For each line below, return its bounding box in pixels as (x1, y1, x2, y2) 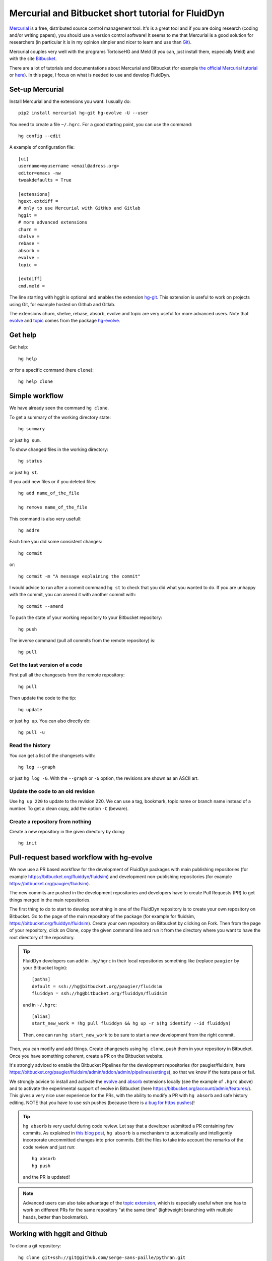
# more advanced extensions (18, 219, 88, 225)
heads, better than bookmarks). (23, 1214, 89, 1220)
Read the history (9, 742, 51, 749)
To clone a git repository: (9, 1243, 61, 1249)
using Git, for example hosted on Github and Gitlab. (9, 301, 116, 307)
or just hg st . (9, 469, 39, 475)
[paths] (32, 977, 51, 982)
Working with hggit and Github (9, 1230, 108, 1238)
